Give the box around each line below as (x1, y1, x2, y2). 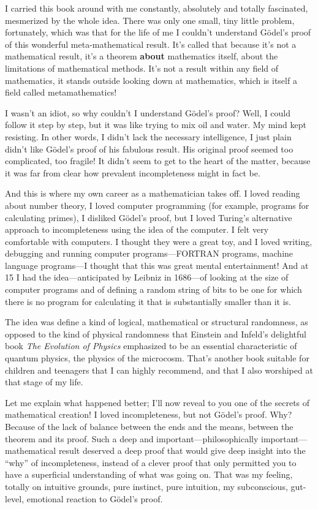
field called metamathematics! (5, 86, 117, 99)
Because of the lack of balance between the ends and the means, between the (5, 420, 293, 432)
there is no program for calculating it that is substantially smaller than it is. (5, 295, 291, 307)
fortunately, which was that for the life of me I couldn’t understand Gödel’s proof (5, 26, 311, 39)
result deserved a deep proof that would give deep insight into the (58, 444, 306, 457)
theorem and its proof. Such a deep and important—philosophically (5, 432, 259, 445)
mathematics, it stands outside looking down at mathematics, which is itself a (5, 74, 297, 86)
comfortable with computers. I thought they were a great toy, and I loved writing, (5, 235, 312, 247)
